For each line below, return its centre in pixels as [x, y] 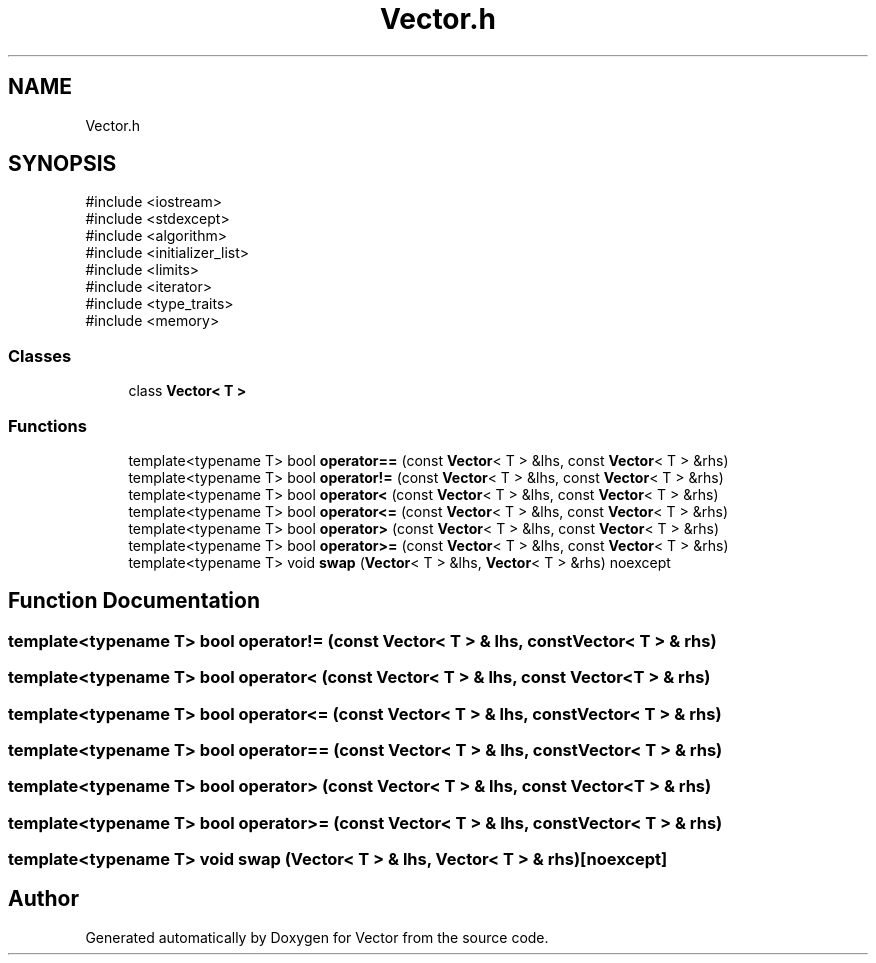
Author [43, 899]
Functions [47, 425]
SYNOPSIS [62, 164]
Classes [40, 355]
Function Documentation [134, 601]
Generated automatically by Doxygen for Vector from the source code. [317, 937]
